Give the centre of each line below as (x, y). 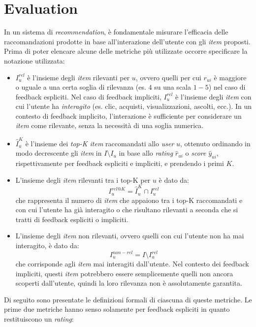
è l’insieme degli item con (213, 96)
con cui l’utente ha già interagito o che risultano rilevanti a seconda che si (127, 210)
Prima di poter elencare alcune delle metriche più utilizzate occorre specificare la (126, 51)
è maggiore (230, 77)
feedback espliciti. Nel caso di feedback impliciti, (88, 96)
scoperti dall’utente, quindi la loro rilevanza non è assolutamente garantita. (129, 283)
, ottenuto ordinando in (215, 143)
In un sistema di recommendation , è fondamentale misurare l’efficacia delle (116, 32)
